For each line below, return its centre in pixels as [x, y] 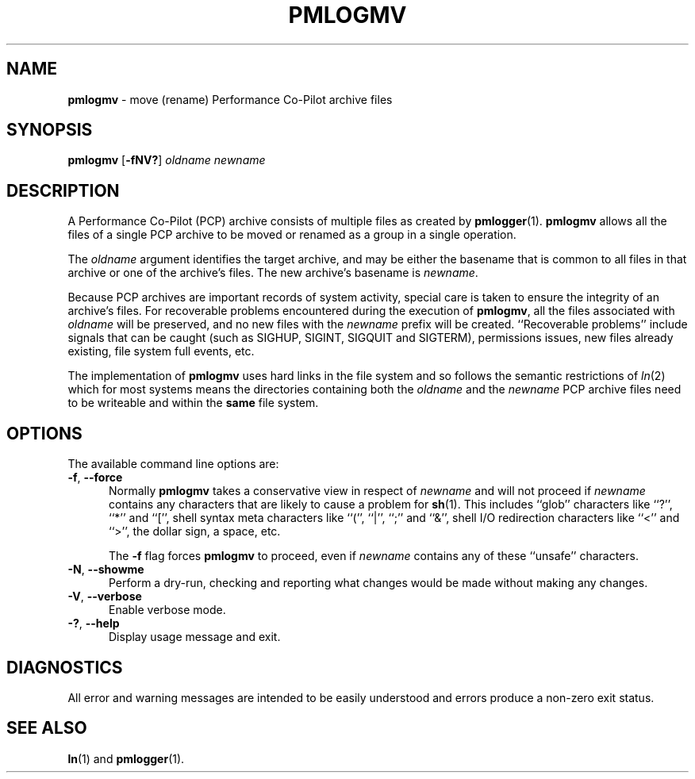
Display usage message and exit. [195, 637]
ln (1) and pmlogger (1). [126, 758]
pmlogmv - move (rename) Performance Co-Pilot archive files [230, 99]
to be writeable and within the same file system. [193, 403]
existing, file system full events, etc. [161, 351]
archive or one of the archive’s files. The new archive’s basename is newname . [273, 273]
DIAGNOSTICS [65, 667]
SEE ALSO [47, 728]
